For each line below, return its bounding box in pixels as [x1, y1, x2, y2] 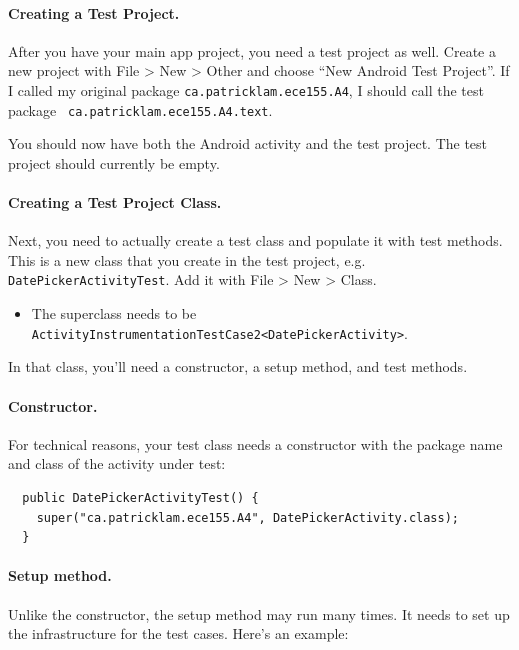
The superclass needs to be [31, 303, 197, 324]
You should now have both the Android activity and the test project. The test [8, 133, 488, 154]
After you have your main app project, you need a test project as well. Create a [8, 40, 496, 61]
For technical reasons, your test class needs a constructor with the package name [8, 433, 503, 454]
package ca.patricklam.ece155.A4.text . [8, 99, 273, 120]
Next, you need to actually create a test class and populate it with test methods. [8, 230, 503, 251]
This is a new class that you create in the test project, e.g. [8, 249, 366, 270]
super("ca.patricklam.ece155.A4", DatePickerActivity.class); [36, 510, 460, 525]
